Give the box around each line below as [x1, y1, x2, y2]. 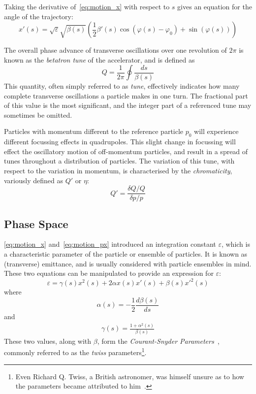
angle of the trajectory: [4, 11, 73, 21]
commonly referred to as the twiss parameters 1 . [4, 346, 147, 358]
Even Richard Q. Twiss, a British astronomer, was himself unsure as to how [15, 371, 244, 381]
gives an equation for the [177, 1, 252, 11]
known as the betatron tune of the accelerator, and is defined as [4, 54, 195, 65]
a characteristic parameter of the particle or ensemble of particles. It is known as [4, 248, 248, 259]
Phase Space [4, 216, 68, 231]
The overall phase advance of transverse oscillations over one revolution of [4, 45, 227, 55]
